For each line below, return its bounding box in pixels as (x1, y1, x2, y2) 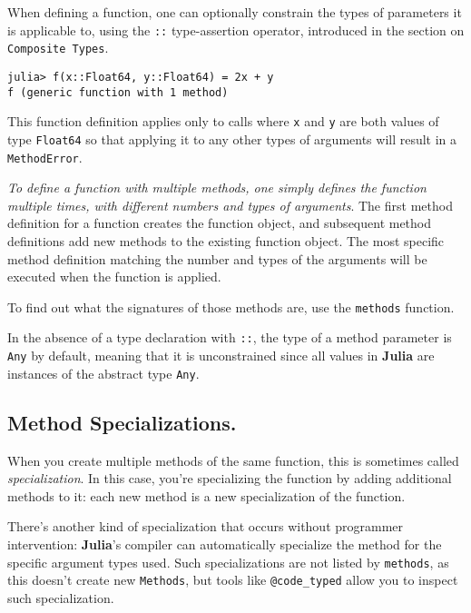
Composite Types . (7, 38, 109, 57)
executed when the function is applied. (7, 267, 221, 286)
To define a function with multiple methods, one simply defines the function (7, 178, 427, 197)
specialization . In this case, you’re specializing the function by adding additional (7, 469, 452, 488)
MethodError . (7, 147, 83, 166)
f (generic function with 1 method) (7, 85, 229, 99)
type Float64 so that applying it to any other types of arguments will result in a (7, 129, 457, 148)
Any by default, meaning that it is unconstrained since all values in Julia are (7, 346, 435, 365)
